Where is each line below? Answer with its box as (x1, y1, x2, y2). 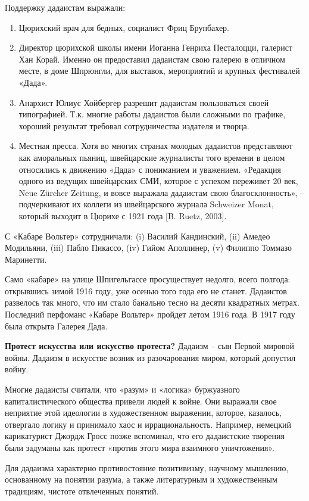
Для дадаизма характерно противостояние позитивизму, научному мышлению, (5, 461, 289, 474)
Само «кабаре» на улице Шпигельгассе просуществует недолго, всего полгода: (5, 273, 291, 285)
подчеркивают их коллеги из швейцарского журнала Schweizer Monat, (18, 198, 274, 210)
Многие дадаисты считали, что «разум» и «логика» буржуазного (5, 383, 240, 396)
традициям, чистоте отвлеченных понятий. (5, 484, 159, 497)
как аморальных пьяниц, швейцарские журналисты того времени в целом (18, 151, 285, 163)
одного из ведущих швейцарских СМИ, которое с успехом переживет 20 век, (18, 175, 298, 187)
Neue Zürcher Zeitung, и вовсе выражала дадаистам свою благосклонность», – (18, 186, 304, 198)
